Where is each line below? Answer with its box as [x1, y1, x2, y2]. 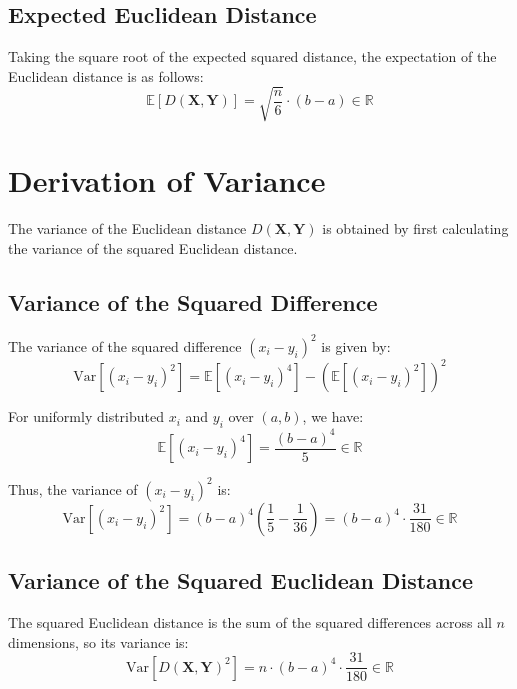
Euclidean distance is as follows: [8, 65, 204, 86]
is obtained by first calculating [322, 218, 509, 239]
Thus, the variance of [8, 478, 138, 499]
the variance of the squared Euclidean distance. [8, 237, 298, 258]
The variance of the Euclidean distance [8, 218, 247, 239]
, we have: [302, 406, 364, 427]
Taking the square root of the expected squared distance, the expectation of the [8, 46, 497, 67]
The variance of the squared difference [8, 335, 242, 356]
